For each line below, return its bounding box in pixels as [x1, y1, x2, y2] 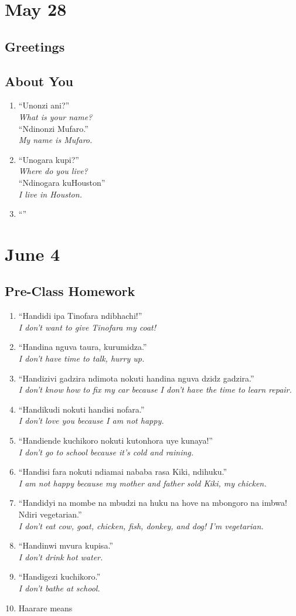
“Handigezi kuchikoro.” [18, 570, 101, 583]
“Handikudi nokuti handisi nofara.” [18, 403, 145, 415]
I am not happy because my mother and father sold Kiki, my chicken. [18, 477, 267, 489]
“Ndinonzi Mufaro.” [18, 122, 89, 134]
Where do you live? [18, 165, 88, 177]
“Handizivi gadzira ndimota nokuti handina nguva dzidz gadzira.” [18, 372, 254, 384]
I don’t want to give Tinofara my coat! [18, 321, 156, 333]
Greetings [5, 37, 65, 55]
